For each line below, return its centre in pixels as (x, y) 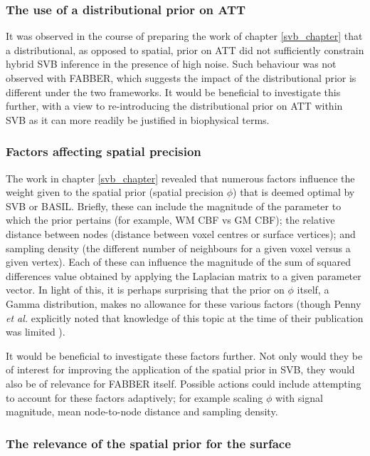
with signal (299, 397)
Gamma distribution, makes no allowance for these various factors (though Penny (184, 303)
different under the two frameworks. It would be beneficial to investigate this (173, 92)
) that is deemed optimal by (294, 192)
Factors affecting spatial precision (104, 151)
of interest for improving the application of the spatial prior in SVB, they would (180, 369)
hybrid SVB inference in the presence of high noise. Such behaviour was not (171, 64)
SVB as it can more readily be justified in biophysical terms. (138, 119)
